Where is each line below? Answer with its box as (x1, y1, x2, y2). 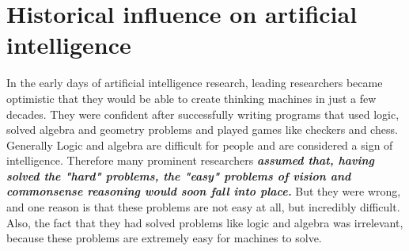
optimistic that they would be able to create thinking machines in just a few (6, 89, 377, 106)
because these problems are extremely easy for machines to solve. (6, 230, 322, 246)
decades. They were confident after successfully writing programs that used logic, (6, 105, 400, 122)
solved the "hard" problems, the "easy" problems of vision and (6, 167, 351, 184)
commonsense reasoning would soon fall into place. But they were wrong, (6, 183, 401, 200)
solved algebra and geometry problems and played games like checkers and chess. (6, 121, 398, 138)
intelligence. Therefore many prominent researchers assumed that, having (6, 152, 375, 169)
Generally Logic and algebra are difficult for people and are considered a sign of (6, 136, 393, 153)
